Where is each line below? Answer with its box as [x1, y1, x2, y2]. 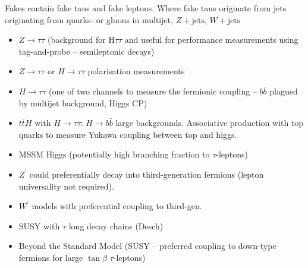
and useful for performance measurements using [124, 33, 298, 46]
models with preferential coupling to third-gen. [32, 200, 202, 212]
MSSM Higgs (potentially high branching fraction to [18, 148, 210, 160]
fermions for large [18, 251, 83, 263]
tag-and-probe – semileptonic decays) [18, 45, 155, 57]
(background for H [48, 33, 115, 46]
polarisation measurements [87, 65, 185, 77]
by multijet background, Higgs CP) [18, 96, 147, 109]
